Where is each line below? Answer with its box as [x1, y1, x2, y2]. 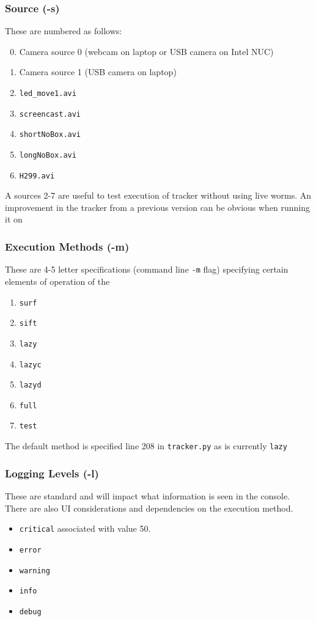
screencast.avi [19, 109, 81, 119]
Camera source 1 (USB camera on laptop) [19, 65, 177, 78]
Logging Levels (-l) [5, 465, 99, 480]
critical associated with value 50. [19, 522, 151, 535]
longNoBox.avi [19, 150, 76, 160]
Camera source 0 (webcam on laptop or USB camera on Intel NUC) [19, 45, 274, 57]
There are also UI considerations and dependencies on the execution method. [5, 501, 293, 514]
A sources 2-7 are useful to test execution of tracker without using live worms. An [5, 189, 312, 202]
